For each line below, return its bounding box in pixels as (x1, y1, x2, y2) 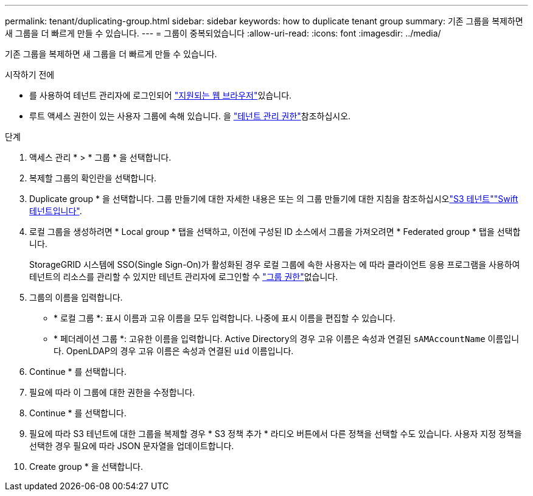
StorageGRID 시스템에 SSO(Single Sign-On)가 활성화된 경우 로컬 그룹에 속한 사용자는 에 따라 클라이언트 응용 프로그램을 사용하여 (29, 259, 520, 270)
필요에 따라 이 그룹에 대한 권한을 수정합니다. (29, 387, 195, 397)
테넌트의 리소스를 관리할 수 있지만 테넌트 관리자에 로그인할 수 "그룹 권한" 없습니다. (29, 271, 338, 282)
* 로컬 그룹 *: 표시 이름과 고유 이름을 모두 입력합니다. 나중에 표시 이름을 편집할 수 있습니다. (54, 313, 395, 323)
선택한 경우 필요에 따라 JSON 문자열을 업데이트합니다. (29, 441, 234, 451)
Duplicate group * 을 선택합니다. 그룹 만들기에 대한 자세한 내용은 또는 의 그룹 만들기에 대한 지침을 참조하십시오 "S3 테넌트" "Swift (29, 194, 518, 204)
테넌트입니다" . (29, 206, 82, 216)
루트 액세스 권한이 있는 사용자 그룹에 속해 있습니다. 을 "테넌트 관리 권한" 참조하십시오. (29, 111, 351, 121)
